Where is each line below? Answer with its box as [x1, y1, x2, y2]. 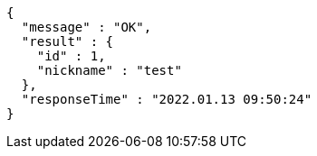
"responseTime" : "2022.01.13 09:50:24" [21, 92, 312, 106]
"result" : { [21, 34, 114, 49]
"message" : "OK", [21, 20, 152, 34]
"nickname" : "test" [36, 63, 182, 78]
